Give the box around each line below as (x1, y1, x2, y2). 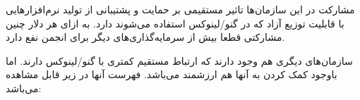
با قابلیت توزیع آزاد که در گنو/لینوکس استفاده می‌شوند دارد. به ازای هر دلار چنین (6, 15, 344, 30)
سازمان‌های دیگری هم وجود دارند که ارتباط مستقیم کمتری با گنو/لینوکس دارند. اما (6, 53, 353, 68)
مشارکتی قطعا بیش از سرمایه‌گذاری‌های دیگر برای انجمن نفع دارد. (6, 30, 285, 44)
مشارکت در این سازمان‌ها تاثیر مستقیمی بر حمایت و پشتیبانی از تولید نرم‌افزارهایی (6, 2, 355, 16)
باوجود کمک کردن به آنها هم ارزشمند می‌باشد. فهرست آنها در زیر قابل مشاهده (6, 67, 337, 82)
